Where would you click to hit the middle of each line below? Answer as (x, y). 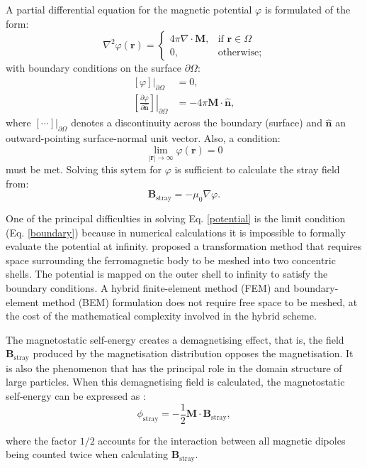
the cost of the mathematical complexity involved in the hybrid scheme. (161, 316)
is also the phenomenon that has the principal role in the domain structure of (174, 368)
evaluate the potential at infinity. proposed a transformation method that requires (184, 246)
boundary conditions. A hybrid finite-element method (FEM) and (148, 288)
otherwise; (240, 52)
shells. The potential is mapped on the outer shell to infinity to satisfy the (167, 274)
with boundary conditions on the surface (94, 68)
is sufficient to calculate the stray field (257, 169)
